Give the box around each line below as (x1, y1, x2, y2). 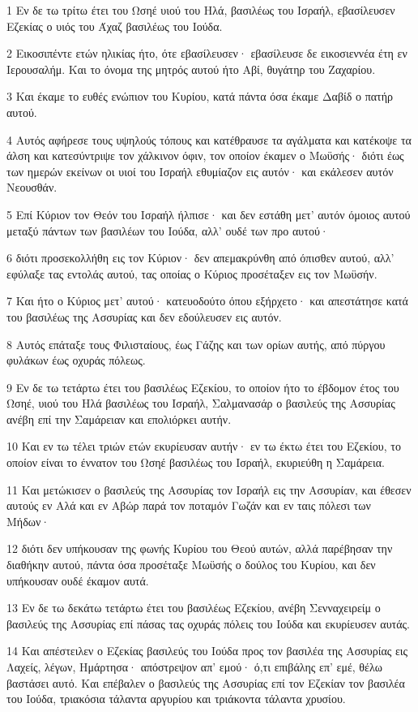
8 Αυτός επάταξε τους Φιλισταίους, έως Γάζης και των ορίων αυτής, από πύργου (6, 335, 386, 352)
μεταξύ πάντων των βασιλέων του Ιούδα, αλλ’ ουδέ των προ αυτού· (6, 222, 329, 239)
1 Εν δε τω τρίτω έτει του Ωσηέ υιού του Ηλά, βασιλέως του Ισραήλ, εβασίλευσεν (6, 2, 395, 18)
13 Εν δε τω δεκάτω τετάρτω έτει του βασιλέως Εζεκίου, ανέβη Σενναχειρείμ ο (6, 599, 381, 616)
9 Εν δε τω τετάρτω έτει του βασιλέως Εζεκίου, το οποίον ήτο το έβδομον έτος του (6, 378, 399, 395)
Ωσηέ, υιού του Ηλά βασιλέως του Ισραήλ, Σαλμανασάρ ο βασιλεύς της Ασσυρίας (6, 395, 395, 412)
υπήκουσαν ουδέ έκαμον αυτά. (6, 572, 149, 589)
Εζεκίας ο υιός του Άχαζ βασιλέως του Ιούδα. (6, 17, 223, 34)
